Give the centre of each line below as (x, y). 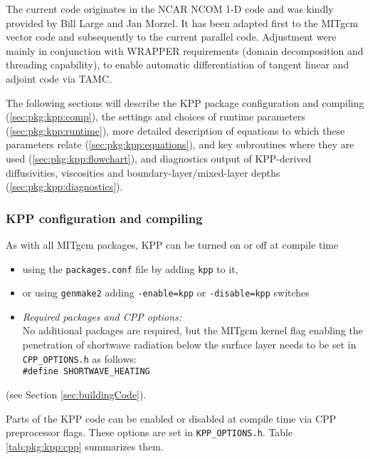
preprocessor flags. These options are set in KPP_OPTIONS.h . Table (149, 432)
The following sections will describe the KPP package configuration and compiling (185, 102)
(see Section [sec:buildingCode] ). (76, 394)
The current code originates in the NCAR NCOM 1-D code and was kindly (170, 9)
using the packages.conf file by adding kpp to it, (130, 268)
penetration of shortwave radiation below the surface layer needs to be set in (189, 345)
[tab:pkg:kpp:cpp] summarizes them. (85, 446)
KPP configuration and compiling (104, 218)
